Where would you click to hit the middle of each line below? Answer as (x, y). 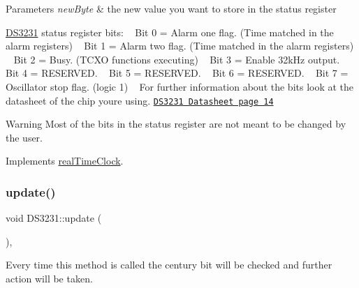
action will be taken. (49, 278)
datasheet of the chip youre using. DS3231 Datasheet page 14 (140, 100)
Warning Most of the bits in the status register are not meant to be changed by (176, 124)
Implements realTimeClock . (65, 161)
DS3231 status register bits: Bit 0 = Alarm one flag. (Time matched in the (170, 32)
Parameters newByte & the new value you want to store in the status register (171, 8)
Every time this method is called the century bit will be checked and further (169, 265)
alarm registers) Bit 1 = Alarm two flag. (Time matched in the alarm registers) (180, 46)
